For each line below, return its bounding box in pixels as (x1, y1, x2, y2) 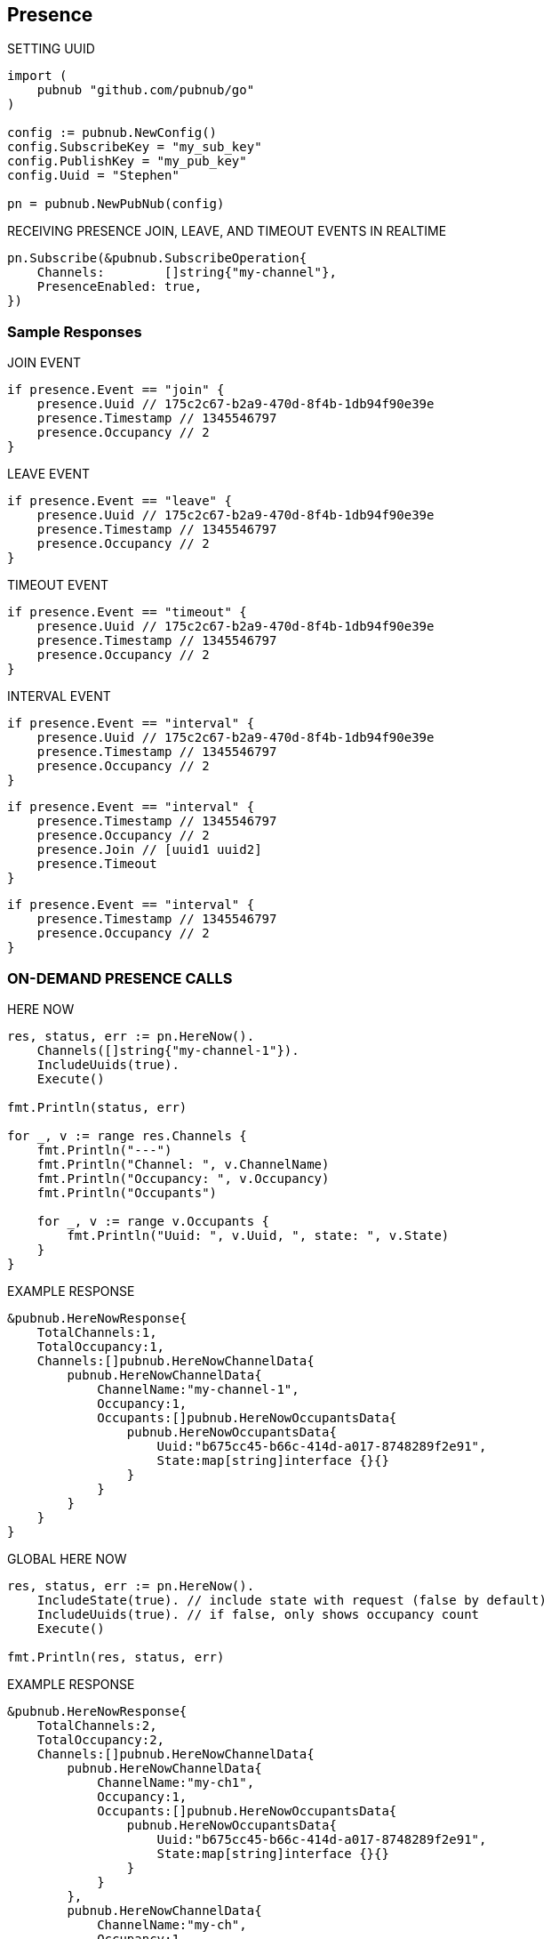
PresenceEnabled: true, (36, 279, 203, 294)
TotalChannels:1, (36, 1324, 157, 1340)
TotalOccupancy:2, (36, 1732, 165, 1747)
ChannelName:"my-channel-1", (97, 1381, 299, 1396)
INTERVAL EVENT (7, 688, 111, 704)
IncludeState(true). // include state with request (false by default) (36, 1592, 547, 1607)
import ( (7, 68, 68, 84)
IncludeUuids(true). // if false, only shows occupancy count (36, 1606, 480, 1621)
